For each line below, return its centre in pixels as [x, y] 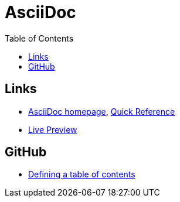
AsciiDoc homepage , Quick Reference [102, 111]
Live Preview [53, 129]
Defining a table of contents [82, 174]
